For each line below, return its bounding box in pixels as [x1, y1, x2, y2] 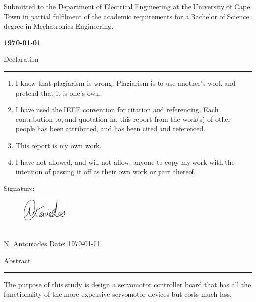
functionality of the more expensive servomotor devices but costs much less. [4, 289, 232, 299]
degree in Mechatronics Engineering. [4, 21, 114, 31]
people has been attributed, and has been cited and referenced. [15, 123, 206, 134]
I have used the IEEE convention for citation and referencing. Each [15, 104, 219, 114]
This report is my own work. [15, 140, 102, 150]
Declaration [4, 54, 39, 64]
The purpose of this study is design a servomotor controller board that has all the [4, 279, 251, 289]
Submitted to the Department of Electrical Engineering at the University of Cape [4, 1, 250, 11]
